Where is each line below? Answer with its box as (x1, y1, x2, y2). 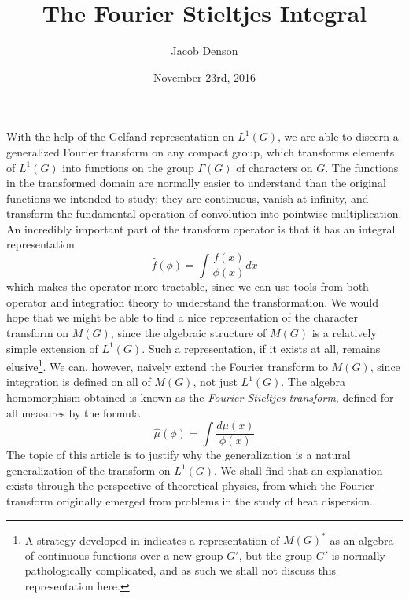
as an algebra (330, 531, 394, 548)
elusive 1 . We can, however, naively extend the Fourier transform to (6, 356, 328, 374)
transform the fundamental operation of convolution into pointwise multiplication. (6, 205, 402, 222)
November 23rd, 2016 (153, 68, 256, 85)
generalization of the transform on (6, 461, 171, 478)
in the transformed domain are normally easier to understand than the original (6, 175, 386, 191)
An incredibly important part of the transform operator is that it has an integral (6, 220, 396, 237)
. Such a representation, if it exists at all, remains (142, 340, 381, 356)
